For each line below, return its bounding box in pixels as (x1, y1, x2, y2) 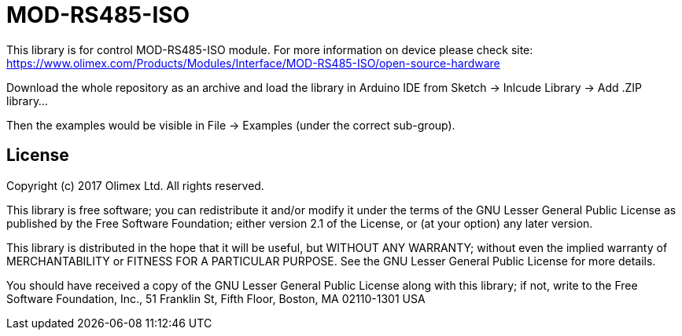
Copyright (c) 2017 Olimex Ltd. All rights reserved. (6, 178, 264, 192)
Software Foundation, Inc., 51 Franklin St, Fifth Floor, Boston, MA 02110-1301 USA (6, 291, 426, 305)
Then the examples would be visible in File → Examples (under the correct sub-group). (6, 118, 455, 132)
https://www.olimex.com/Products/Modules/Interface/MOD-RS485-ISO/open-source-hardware (6, 56, 500, 70)
